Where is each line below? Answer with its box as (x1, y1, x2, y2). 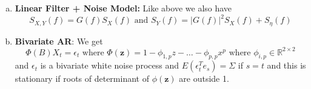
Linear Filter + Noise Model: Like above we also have (15, 2, 232, 14)
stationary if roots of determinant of (15, 72, 149, 85)
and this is (267, 59, 306, 72)
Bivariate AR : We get (15, 34, 103, 47)
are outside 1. (179, 72, 229, 85)
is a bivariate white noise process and (40, 59, 179, 72)
